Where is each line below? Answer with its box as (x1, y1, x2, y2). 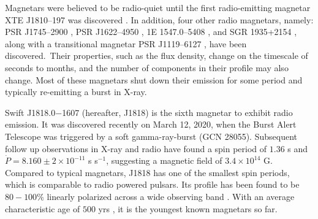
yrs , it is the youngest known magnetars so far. (98, 202, 278, 215)
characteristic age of (5, 202, 80, 215)
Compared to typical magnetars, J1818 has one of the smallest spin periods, (5, 166, 290, 179)
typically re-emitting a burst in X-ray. (5, 85, 147, 98)
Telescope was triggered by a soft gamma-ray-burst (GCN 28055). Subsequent (5, 129, 297, 142)
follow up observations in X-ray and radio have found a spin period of (5, 142, 267, 155)
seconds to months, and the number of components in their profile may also (5, 61, 289, 74)
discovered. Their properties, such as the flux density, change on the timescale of (5, 49, 308, 62)
